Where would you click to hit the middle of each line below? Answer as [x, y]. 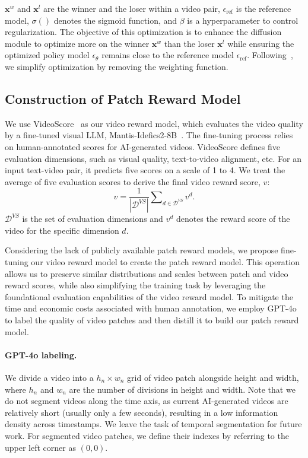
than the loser [189, 43]
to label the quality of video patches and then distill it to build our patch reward [152, 319]
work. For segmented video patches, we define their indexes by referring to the [147, 435]
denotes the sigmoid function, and [115, 20]
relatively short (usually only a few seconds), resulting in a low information [142, 412]
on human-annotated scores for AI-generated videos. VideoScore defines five [143, 146]
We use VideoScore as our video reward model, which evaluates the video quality [154, 123]
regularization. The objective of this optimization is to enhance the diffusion [143, 32]
